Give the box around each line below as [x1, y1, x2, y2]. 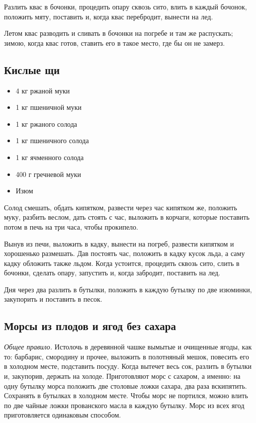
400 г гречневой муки [15, 169, 82, 179]
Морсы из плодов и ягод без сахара [4, 318, 176, 334]
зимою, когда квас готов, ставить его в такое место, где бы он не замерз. [4, 37, 225, 48]
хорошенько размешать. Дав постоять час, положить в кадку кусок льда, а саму [4, 248, 245, 258]
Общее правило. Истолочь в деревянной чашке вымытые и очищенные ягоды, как [4, 341, 252, 352]
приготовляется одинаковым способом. [4, 410, 121, 420]
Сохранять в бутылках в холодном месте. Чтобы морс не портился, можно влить [4, 390, 248, 401]
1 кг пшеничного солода [15, 135, 89, 146]
